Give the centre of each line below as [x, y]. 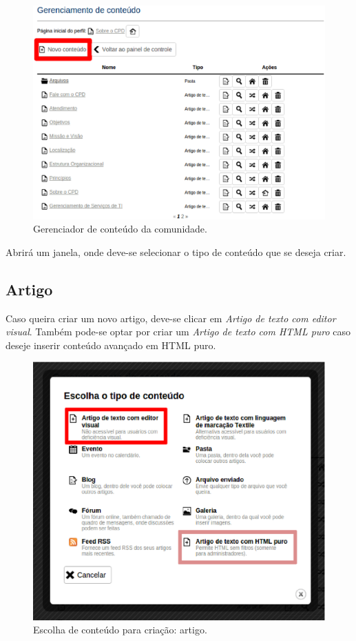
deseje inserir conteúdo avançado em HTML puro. [111, 345]
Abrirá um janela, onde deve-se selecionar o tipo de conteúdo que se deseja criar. [176, 252]
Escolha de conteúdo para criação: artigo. [120, 630]
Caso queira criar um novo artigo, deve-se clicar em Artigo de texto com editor [171, 318]
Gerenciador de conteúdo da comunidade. [120, 229]
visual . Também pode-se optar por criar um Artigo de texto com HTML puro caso [178, 332]
